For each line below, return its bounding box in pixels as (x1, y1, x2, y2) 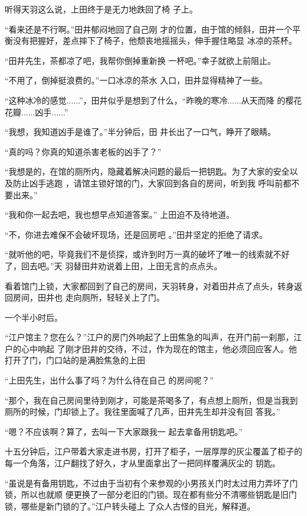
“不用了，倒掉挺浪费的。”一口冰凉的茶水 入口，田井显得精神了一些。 (5, 74, 267, 86)
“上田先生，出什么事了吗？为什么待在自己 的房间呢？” (5, 374, 214, 386)
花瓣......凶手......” (5, 105, 68, 118)
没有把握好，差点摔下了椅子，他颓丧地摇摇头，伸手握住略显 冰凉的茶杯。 (12, 34, 297, 47)
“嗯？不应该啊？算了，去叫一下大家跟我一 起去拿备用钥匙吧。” (5, 425, 243, 437)
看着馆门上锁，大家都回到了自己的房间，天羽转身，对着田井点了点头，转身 (5, 279, 294, 292)
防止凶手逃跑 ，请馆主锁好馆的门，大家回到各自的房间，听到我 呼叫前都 (12, 176, 292, 189)
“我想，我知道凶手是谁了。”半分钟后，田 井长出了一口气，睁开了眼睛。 (5, 125, 276, 138)
